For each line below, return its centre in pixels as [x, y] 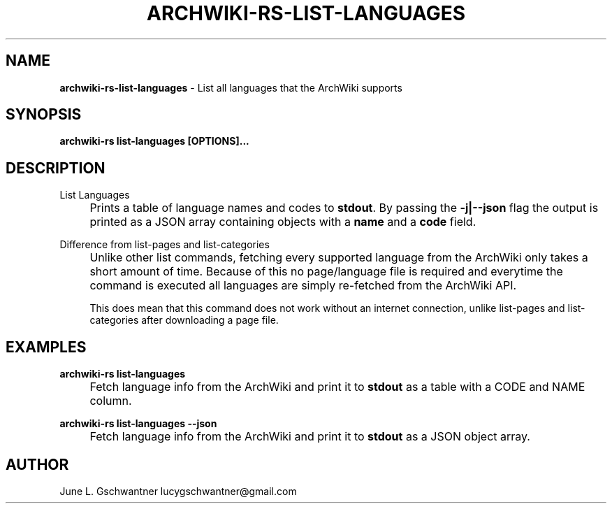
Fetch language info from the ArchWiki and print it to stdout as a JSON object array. [310, 437]
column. [111, 401]
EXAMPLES [46, 347]
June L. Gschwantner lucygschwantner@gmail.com [178, 491]
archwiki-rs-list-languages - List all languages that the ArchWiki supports [231, 87]
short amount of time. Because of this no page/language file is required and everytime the [326, 272]
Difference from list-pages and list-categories [165, 245]
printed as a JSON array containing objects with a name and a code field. [283, 222]
